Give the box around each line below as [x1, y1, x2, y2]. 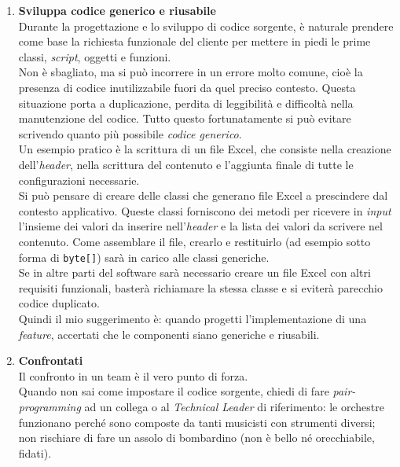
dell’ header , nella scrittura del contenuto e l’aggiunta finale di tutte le [18, 156, 354, 172]
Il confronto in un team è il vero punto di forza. [18, 367, 248, 384]
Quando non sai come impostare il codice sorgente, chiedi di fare [18, 383, 329, 399]
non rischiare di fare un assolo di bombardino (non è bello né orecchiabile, [18, 429, 375, 446]
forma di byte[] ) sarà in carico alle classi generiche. [18, 248, 270, 265]
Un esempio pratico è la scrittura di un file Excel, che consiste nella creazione [18, 141, 391, 157]
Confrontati [18, 352, 83, 369]
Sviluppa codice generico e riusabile [18, 2, 216, 18]
